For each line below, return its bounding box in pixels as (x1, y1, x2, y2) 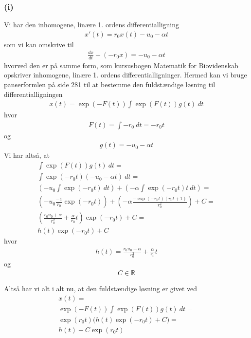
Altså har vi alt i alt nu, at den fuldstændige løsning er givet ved (4, 283, 197, 294)
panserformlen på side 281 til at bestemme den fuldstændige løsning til (4, 79, 215, 89)
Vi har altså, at (4, 150, 50, 160)
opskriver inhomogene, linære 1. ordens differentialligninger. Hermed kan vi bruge (4, 70, 247, 80)
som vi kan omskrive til (4, 39, 74, 49)
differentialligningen (4, 89, 63, 99)
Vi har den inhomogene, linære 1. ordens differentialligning (4, 19, 179, 30)
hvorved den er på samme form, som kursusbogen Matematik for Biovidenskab (4, 60, 238, 70)
